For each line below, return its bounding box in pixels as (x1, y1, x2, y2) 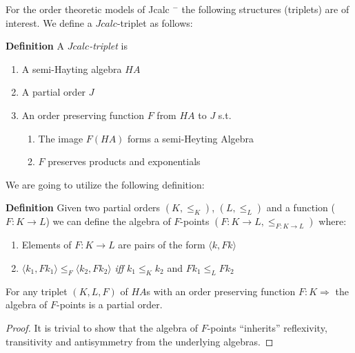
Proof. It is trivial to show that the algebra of (6, 320, 199, 334)
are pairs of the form (118, 237, 205, 252)
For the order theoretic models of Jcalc (6, 2, 170, 16)
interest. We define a (6, 15, 92, 30)
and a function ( (266, 200, 335, 215)
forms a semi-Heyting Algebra (128, 131, 254, 145)
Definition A (6, 39, 64, 53)
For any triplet (6, 284, 68, 298)
